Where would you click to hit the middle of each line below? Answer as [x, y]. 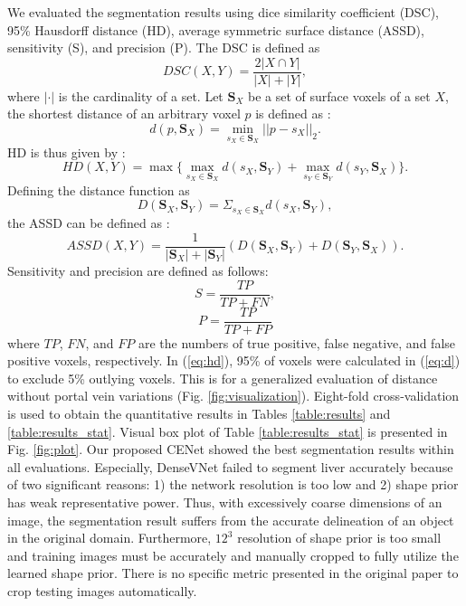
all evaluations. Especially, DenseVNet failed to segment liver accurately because [230, 466]
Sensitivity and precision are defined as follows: [138, 270]
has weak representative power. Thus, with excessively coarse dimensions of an [225, 502]
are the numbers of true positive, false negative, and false [297, 342]
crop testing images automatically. [102, 591]
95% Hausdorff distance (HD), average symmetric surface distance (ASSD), [216, 29]
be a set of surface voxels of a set [339, 95]
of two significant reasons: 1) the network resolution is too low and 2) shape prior [233, 484]
